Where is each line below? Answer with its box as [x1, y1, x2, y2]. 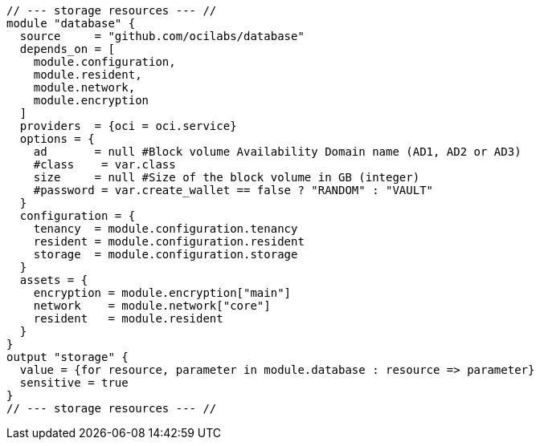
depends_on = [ [19, 43, 115, 55]
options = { [19, 132, 95, 145]
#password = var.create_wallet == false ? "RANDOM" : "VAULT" [33, 184, 434, 197]
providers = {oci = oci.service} [19, 120, 237, 132]
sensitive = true [19, 376, 129, 389]
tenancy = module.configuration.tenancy [33, 222, 298, 235]
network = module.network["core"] [33, 299, 271, 312]
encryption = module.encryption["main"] [33, 286, 292, 299]
